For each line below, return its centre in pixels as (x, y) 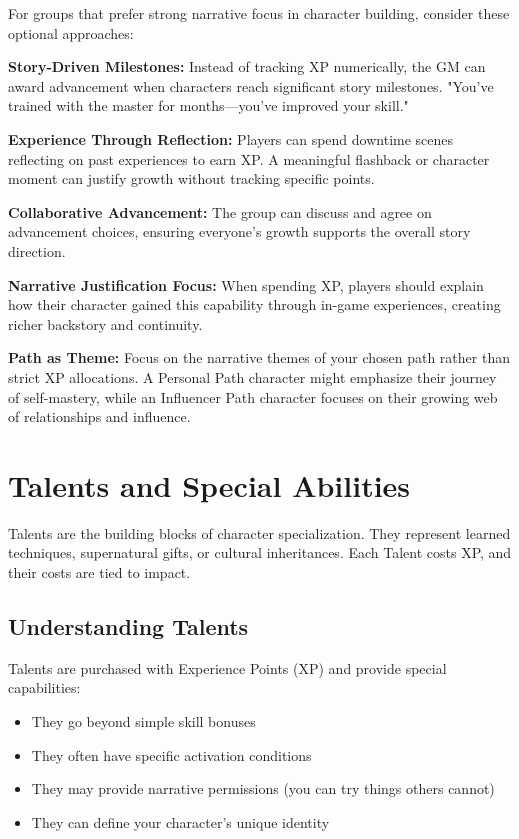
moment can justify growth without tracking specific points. (191, 178)
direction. (37, 250)
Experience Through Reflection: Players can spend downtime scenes (231, 138)
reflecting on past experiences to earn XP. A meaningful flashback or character (249, 158)
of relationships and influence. (99, 416)
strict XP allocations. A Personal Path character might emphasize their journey (252, 376)
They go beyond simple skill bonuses (143, 720)
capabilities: (44, 687)
